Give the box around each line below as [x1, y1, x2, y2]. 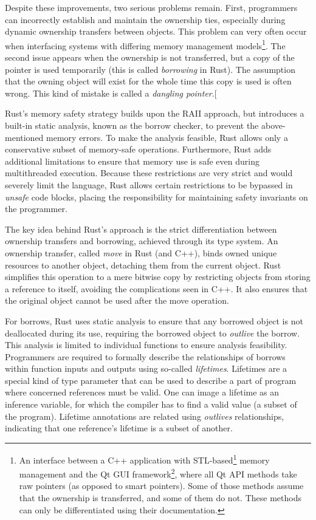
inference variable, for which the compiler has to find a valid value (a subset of [5, 398, 297, 411]
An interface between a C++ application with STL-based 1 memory [19, 451, 270, 466]
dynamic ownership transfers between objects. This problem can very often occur [5, 25, 307, 38]
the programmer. [5, 202, 67, 215]
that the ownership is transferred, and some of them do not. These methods [19, 491, 301, 504]
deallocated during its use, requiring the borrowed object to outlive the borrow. [5, 326, 300, 339]
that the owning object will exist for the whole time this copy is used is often [5, 75, 292, 87]
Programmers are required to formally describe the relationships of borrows [5, 350, 286, 363]
